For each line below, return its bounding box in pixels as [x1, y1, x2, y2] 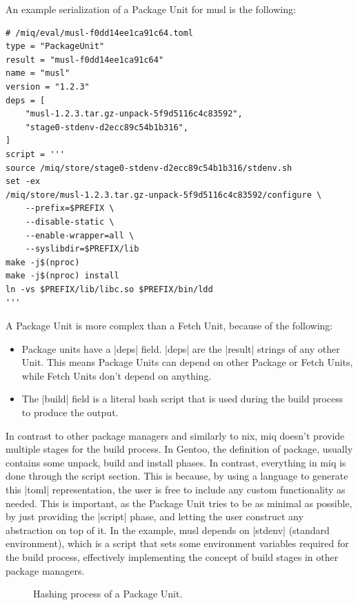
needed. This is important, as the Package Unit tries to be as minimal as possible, [6, 495, 352, 510]
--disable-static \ [25, 216, 115, 227]
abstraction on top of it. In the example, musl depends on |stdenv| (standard [6, 522, 330, 537]
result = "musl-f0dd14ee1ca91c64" [6, 54, 164, 65]
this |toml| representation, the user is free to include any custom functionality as [6, 482, 346, 496]
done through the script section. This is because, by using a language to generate [6, 469, 348, 483]
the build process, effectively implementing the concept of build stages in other [6, 549, 339, 564]
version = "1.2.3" [6, 81, 90, 92]
